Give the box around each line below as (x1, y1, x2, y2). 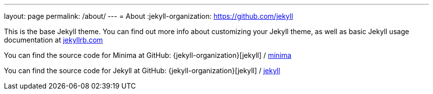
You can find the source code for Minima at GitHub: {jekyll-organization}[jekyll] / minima (4, 51, 292, 59)
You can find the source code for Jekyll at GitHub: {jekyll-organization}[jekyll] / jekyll (4, 66, 280, 75)
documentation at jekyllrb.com (4, 36, 103, 44)
